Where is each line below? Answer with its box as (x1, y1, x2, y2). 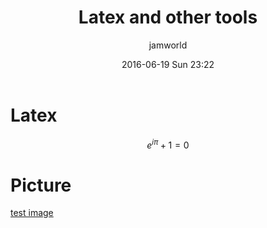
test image (10, 207, 54, 219)
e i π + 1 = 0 (146, 137, 190, 151)
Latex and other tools (78, 6, 258, 29)
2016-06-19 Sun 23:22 (121, 58, 215, 70)
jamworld (148, 39, 188, 51)
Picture (10, 174, 72, 196)
